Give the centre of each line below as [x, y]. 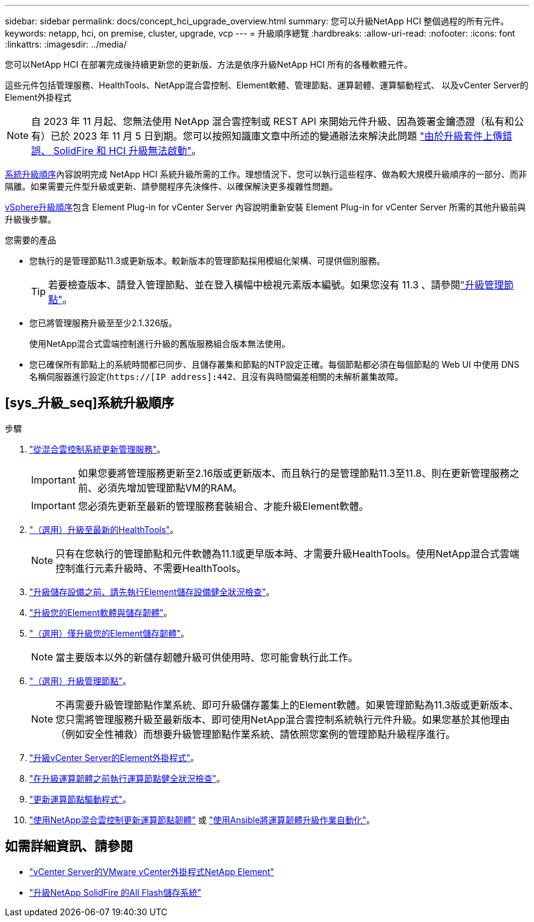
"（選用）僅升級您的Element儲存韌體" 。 [109, 633]
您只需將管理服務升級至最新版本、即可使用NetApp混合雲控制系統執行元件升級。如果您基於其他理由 [283, 719]
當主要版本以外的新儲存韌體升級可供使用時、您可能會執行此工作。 [207, 657]
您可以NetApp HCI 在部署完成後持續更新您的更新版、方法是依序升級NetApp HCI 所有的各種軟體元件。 [209, 64]
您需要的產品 [30, 240]
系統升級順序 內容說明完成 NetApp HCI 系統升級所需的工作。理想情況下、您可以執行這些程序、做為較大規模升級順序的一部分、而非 [266, 174]
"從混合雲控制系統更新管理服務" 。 [98, 449]
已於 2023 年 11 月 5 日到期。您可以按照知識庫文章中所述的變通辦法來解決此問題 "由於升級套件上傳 [277, 136]
